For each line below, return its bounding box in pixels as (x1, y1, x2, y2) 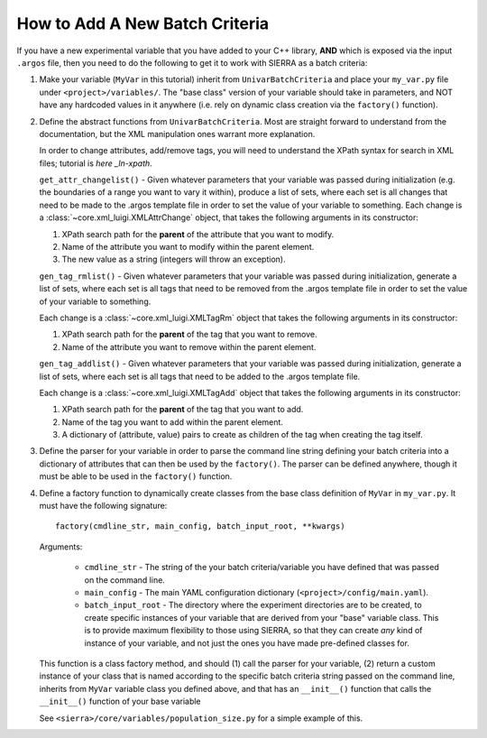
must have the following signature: (39, 501, 168, 512)
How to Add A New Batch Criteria (16, 14, 270, 33)
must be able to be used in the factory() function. (39, 471, 233, 482)
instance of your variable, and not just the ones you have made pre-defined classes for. (84, 637, 410, 649)
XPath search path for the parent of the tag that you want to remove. (61, 329, 317, 340)
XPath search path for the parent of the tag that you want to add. (61, 404, 304, 415)
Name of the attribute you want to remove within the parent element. (61, 341, 317, 352)
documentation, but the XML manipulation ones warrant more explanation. (39, 128, 316, 139)
